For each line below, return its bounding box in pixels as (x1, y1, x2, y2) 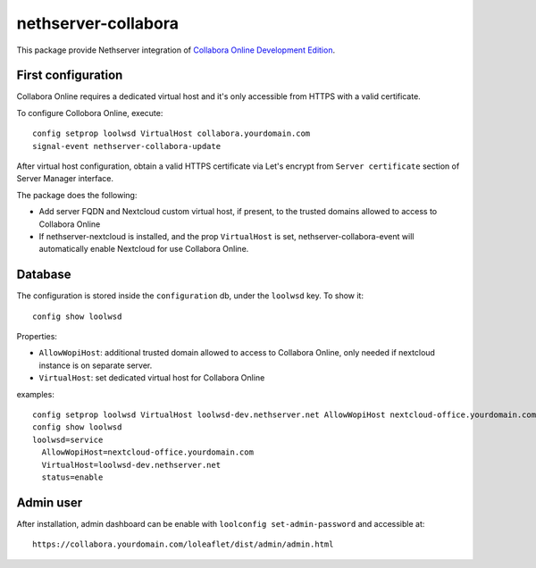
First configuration (16, 68, 123, 83)
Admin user (16, 495, 83, 510)
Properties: (16, 331, 58, 342)
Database (16, 267, 71, 282)
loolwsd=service (32, 434, 104, 445)
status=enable (41, 472, 104, 482)
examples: (16, 388, 55, 399)
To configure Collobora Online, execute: (16, 107, 163, 118)
